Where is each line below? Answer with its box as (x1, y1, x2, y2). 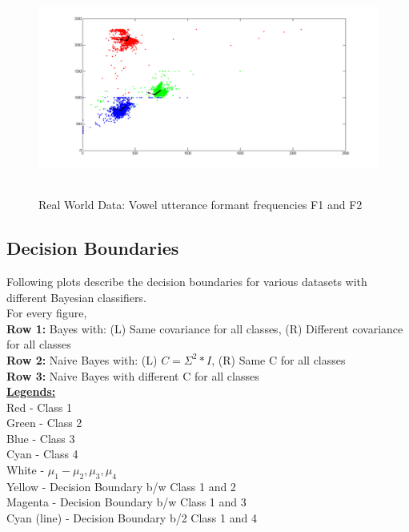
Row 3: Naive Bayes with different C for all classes (6, 367, 259, 384)
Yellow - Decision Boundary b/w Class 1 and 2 (6, 478, 236, 494)
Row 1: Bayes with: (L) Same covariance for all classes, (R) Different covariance (6, 320, 403, 337)
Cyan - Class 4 (6, 445, 78, 462)
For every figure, (6, 304, 87, 321)
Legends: (6, 383, 56, 400)
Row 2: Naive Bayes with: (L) (6, 351, 158, 368)
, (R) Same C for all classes (211, 351, 346, 368)
